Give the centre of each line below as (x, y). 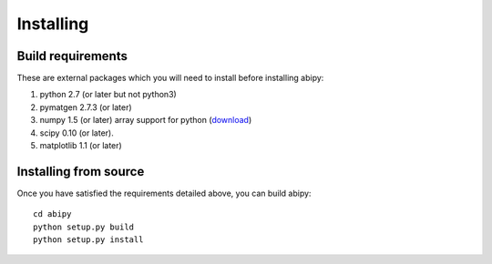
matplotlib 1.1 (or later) (81, 146)
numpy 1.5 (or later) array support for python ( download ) (146, 120)
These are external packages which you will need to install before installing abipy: (170, 78)
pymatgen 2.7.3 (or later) (86, 107)
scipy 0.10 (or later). (77, 133)
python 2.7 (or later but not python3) (108, 95)
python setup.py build (84, 227)
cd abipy (52, 214)
